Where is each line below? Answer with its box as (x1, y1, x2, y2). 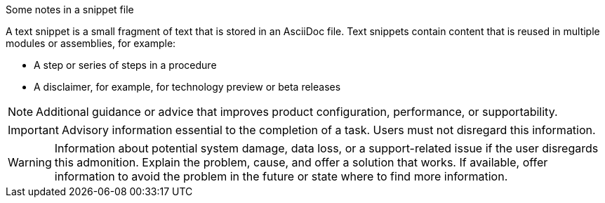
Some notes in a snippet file (6, 4, 134, 15)
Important (8, 123, 59, 137)
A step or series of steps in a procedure (34, 59, 217, 71)
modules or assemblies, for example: (6, 37, 176, 49)
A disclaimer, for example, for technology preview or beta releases (34, 81, 341, 93)
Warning (8, 155, 52, 169)
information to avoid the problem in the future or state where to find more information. (54, 169, 508, 183)
